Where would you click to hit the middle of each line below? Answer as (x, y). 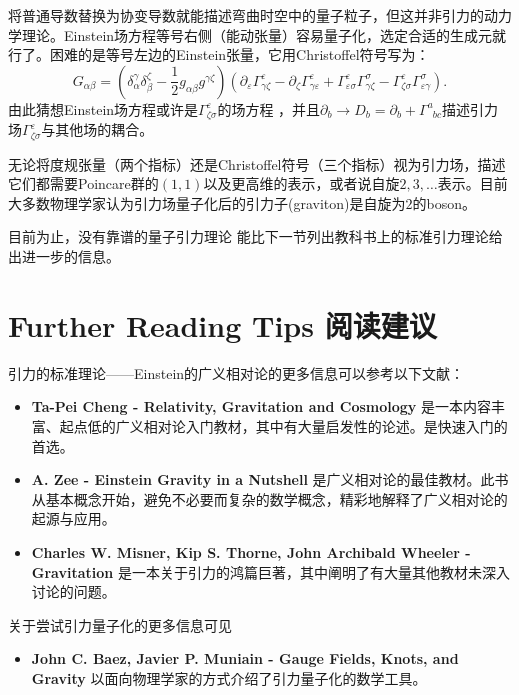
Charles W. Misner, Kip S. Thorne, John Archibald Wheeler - (251, 551)
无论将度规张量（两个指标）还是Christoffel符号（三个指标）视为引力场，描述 (257, 163)
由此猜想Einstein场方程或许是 (103, 108)
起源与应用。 (73, 518)
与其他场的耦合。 (97, 129)
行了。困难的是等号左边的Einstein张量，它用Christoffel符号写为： (219, 54)
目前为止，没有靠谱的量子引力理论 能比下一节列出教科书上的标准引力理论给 (255, 236)
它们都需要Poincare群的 (83, 183)
